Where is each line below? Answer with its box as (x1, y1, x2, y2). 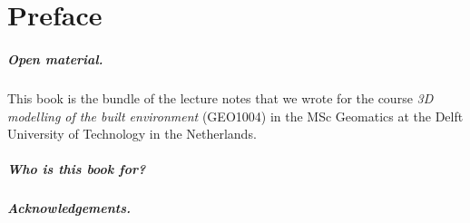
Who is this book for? (7, 160, 146, 179)
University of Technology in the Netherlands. (7, 124, 257, 143)
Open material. (7, 49, 103, 68)
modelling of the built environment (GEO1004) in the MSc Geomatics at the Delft (7, 106, 464, 125)
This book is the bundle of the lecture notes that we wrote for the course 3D (7, 88, 434, 107)
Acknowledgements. (7, 199, 132, 218)
